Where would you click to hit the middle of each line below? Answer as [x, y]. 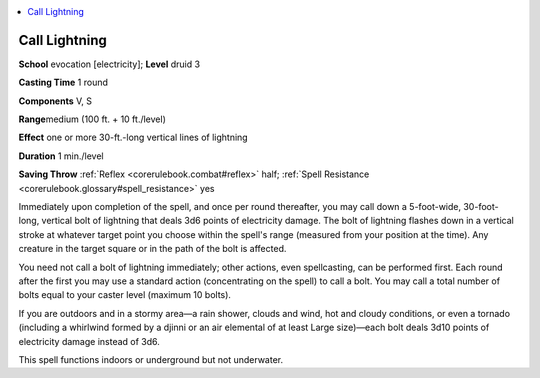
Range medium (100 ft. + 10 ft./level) [92, 119]
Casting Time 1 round [63, 82]
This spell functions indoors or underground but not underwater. [151, 359]
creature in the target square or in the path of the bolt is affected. [152, 249]
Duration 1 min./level [61, 156]
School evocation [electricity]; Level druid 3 [109, 64]
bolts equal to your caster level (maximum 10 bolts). [125, 295]
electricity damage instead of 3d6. [89, 341]
